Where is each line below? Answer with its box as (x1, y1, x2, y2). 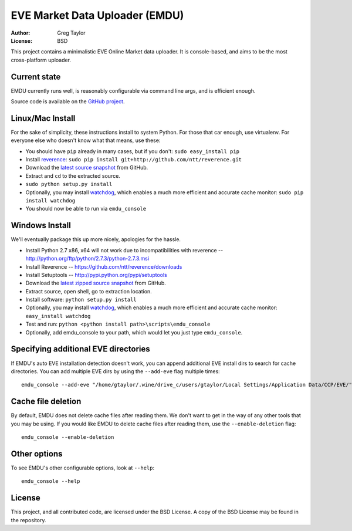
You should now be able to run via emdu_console (25, 205, 147, 212)
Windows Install (11, 221, 72, 231)
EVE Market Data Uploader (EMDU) (11, 9, 184, 22)
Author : (11, 29, 31, 36)
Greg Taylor (57, 29, 86, 36)
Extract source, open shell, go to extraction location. (25, 288, 152, 295)
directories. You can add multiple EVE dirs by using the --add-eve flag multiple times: (11, 367, 220, 375)
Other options (11, 449, 63, 459)
